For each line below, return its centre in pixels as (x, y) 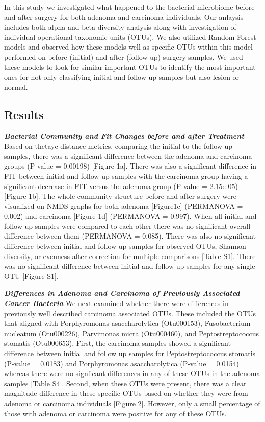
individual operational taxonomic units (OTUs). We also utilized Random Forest (130, 37)
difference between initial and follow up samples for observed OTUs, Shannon (125, 246)
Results (24, 114)
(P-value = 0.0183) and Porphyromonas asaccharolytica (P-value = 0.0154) (122, 363)
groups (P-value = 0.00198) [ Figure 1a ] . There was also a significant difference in (130, 166)
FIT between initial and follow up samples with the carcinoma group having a (126, 175)
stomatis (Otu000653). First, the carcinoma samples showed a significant (117, 343)
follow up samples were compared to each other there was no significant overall (127, 226)
